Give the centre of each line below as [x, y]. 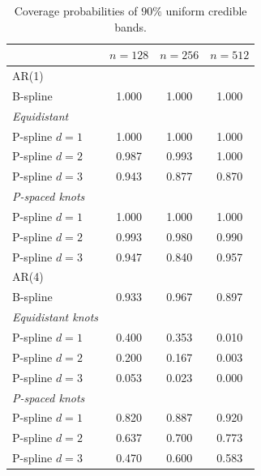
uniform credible [206, 11]
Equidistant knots [56, 317]
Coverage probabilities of [76, 11]
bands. [131, 26]
